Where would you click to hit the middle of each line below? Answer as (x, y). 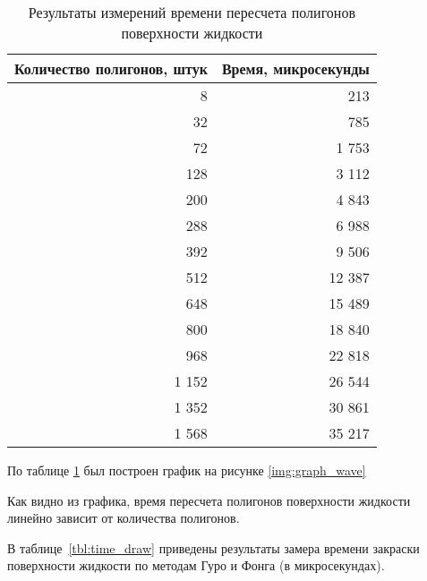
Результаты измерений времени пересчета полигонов (192, 12)
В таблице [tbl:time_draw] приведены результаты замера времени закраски (213, 547)
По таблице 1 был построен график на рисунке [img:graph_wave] (187, 470)
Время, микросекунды (295, 68)
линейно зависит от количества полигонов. (124, 518)
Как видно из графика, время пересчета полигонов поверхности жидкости (209, 500)
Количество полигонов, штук (111, 68)
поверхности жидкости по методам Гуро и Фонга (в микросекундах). (196, 565)
